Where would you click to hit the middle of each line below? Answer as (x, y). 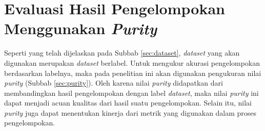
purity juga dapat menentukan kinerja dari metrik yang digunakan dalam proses (130, 112)
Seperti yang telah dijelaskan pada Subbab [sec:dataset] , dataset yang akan (122, 53)
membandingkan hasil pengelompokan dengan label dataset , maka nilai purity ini (131, 93)
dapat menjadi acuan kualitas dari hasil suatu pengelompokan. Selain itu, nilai (128, 103)
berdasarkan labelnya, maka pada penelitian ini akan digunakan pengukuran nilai (133, 73)
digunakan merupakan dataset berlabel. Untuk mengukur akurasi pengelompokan (132, 62)
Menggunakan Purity (81, 29)
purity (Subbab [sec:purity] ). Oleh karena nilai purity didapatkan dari (114, 83)
